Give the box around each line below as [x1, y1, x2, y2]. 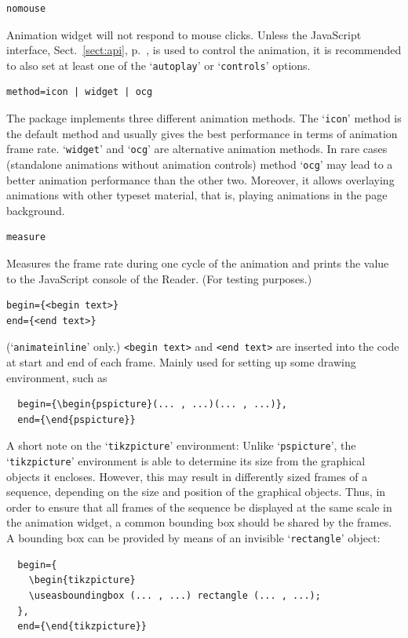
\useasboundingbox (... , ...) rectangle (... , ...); [28, 589, 321, 601]
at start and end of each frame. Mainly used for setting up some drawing [6, 354, 356, 370]
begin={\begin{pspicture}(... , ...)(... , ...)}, [17, 399, 287, 410]
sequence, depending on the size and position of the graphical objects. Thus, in [6, 483, 386, 500]
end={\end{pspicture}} [17, 414, 136, 425]
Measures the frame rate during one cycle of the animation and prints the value [6, 254, 389, 271]
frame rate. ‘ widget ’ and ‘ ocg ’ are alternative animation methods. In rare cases [6, 140, 388, 157]
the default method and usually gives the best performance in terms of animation [6, 125, 398, 141]
